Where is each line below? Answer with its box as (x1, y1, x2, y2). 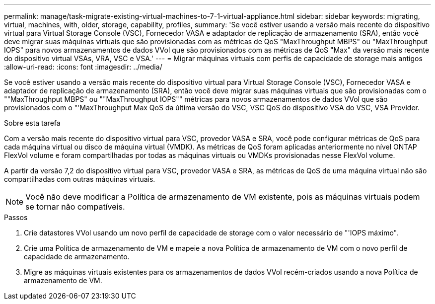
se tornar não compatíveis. (25, 202, 125, 212)
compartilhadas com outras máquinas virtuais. (4, 175, 155, 183)
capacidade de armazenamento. (24, 252, 130, 261)
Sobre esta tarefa (4, 119, 61, 127)
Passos (4, 213, 28, 222)
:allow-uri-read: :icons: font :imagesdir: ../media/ (4, 63, 162, 71)
